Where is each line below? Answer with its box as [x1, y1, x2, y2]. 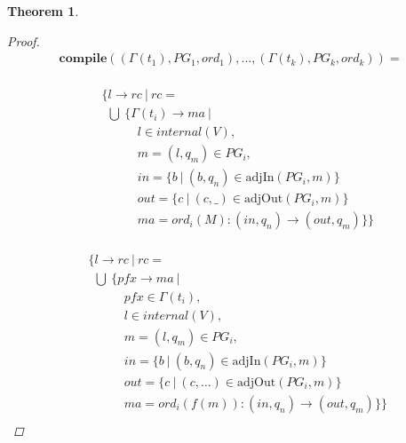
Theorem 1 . [7, 2, 79, 20]
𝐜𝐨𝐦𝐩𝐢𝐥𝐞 [59, 52, 107, 66]
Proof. [7, 31, 40, 50]
